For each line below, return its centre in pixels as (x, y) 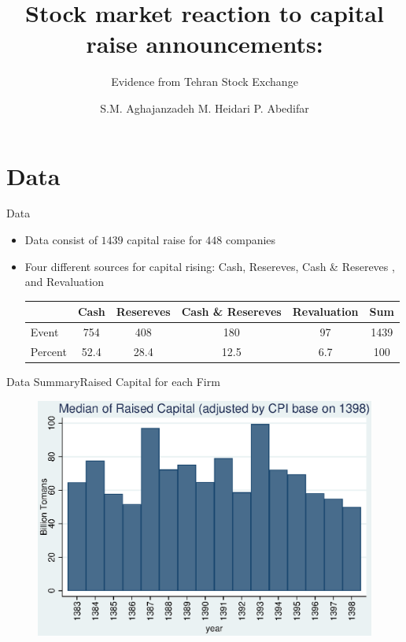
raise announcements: (205, 44)
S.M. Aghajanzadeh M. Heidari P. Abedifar (205, 108)
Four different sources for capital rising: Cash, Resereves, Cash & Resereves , (210, 266)
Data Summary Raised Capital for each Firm (113, 382)
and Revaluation (64, 282)
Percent (48, 351)
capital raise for (164, 240)
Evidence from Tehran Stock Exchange (205, 82)
